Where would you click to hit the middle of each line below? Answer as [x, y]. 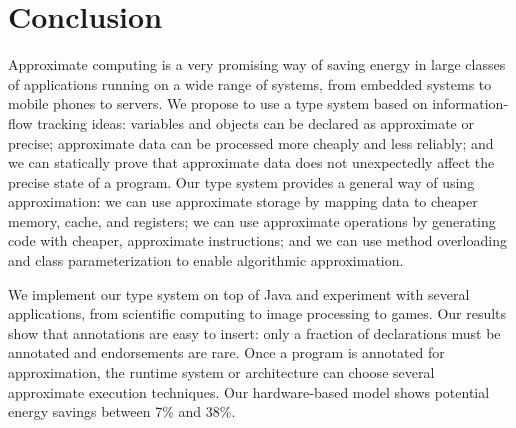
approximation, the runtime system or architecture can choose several [221, 372]
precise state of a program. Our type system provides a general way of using [241, 181]
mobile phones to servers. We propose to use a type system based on [218, 103]
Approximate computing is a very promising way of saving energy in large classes [257, 64]
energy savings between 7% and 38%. [122, 411]
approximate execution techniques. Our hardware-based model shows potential [249, 391]
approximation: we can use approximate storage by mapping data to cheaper [243, 201]
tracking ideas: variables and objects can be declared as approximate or [255, 122]
